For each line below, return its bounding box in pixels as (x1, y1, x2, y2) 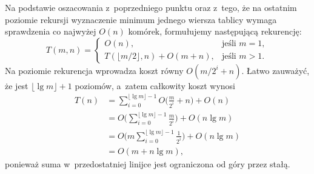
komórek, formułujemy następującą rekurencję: (128, 25, 302, 38)
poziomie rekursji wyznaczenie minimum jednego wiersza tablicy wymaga (5, 13, 277, 25)
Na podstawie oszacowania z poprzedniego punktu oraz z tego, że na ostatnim (5, 1, 297, 13)
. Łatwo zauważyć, (241, 64, 310, 76)
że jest (5, 79, 28, 92)
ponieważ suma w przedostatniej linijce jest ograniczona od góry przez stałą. (5, 157, 290, 170)
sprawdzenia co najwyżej (5, 25, 96, 38)
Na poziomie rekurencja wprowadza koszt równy (5, 64, 184, 76)
